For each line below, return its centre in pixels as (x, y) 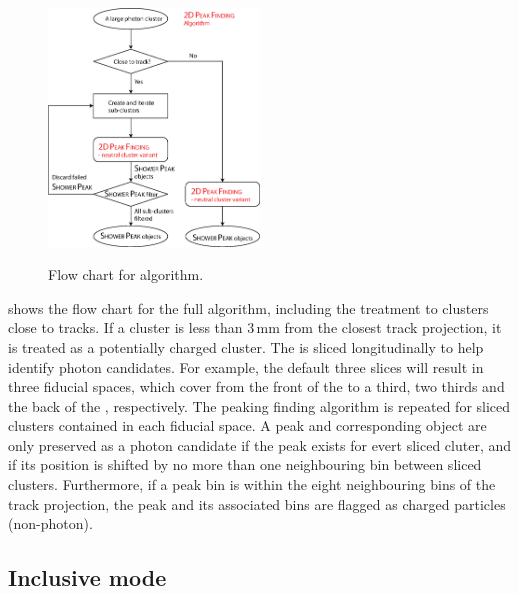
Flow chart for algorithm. (126, 274)
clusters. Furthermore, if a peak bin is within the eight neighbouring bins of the (252, 484)
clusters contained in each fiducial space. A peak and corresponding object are (247, 425)
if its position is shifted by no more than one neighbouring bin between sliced (245, 464)
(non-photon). (50, 523)
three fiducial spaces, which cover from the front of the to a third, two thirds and (256, 386)
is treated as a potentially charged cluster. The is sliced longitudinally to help (246, 346)
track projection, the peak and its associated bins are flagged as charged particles (257, 503)
